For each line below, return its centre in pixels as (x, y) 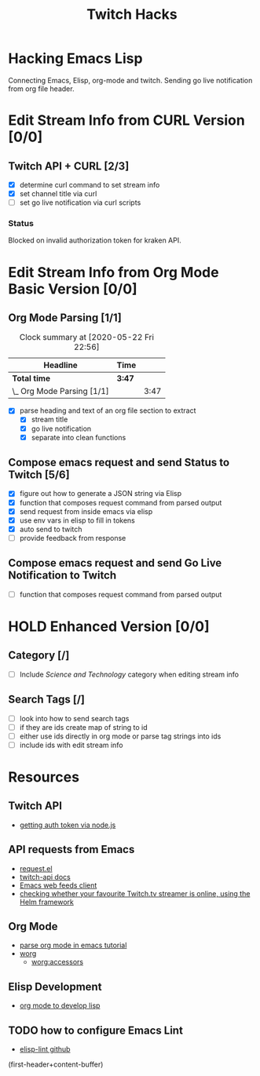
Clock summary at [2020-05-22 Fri (87, 337)
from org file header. (41, 89)
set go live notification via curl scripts (80, 202)
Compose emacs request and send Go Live (115, 563)
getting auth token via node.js (68, 825)
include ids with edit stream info (71, 745)
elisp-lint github (45, 1049)
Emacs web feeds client (58, 885)
